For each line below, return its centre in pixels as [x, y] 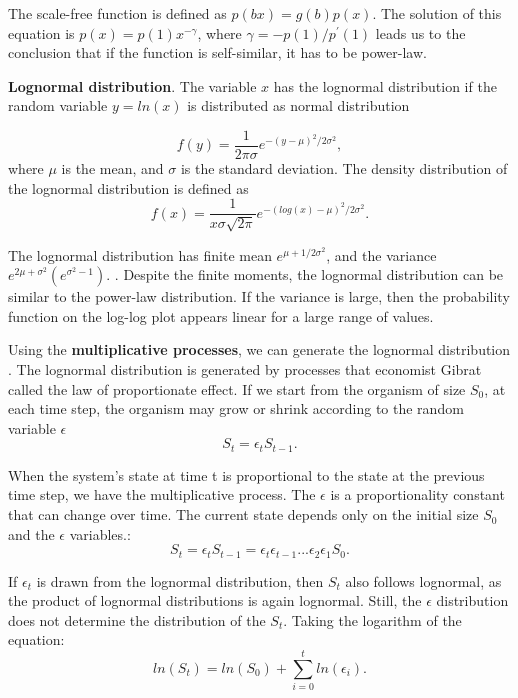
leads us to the [420, 32]
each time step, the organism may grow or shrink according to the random [236, 408]
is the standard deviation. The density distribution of [344, 168]
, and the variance [381, 254]
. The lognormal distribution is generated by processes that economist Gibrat [245, 369]
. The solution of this [437, 13]
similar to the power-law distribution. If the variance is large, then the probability [259, 296]
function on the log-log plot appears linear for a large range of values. [221, 315]
